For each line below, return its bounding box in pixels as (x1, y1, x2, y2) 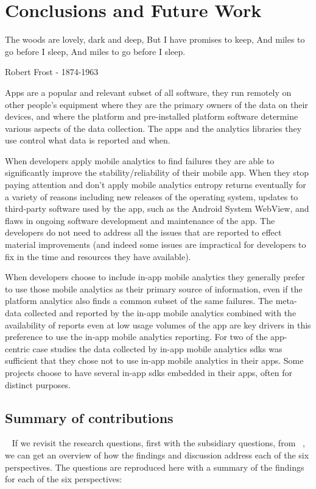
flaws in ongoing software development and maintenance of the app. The (5, 214, 275, 226)
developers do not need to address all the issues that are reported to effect (5, 226, 282, 239)
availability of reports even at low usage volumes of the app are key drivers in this (5, 318, 311, 331)
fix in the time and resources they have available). (5, 250, 191, 263)
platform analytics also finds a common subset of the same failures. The (5, 294, 273, 307)
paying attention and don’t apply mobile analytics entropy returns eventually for (5, 178, 306, 191)
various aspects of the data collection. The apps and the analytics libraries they (5, 121, 302, 134)
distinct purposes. (5, 378, 71, 391)
